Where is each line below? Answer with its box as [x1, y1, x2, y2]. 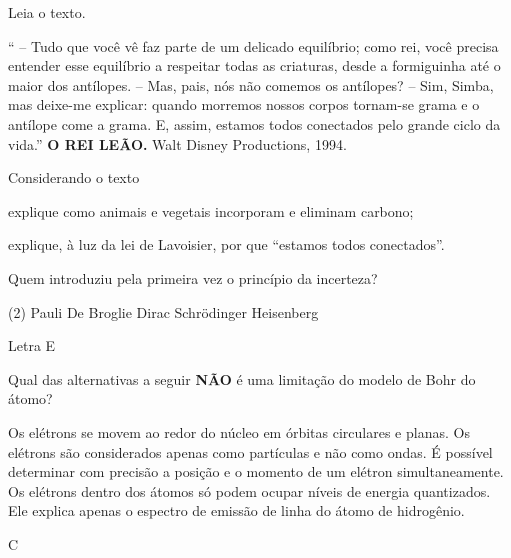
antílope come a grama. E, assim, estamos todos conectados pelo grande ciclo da [8, 113, 501, 134]
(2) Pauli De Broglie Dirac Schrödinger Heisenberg [8, 301, 319, 322]
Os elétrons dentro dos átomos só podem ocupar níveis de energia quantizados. [8, 480, 491, 501]
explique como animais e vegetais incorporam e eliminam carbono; [8, 200, 414, 221]
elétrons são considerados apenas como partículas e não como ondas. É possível [8, 441, 493, 462]
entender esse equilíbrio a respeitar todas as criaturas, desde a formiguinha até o [8, 55, 501, 76]
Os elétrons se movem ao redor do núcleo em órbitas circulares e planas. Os [8, 421, 470, 442]
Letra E [8, 335, 56, 356]
